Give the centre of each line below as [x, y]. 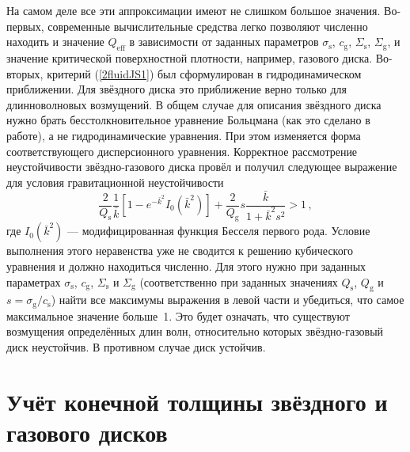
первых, [25, 26]
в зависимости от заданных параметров [224, 42]
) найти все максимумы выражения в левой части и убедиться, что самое [228, 300]
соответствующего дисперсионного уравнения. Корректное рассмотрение [182, 151]
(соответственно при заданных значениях [239, 281]
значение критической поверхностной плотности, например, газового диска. [190, 57]
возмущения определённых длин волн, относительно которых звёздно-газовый [195, 331]
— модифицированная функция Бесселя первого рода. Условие [219, 231]
